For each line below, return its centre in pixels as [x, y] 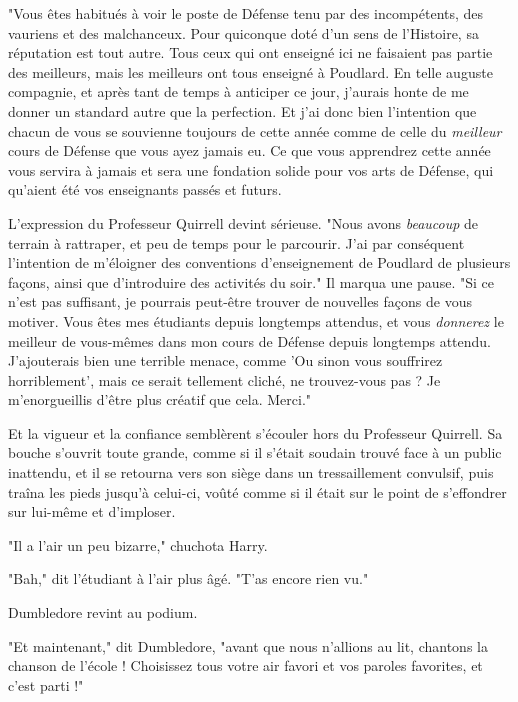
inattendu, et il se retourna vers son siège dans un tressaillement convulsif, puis [251, 472]
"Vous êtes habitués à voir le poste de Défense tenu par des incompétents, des [246, 13]
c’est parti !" [46, 684]
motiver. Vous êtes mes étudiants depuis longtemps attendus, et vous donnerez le [256, 320]
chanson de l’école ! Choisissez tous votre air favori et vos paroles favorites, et [245, 665]
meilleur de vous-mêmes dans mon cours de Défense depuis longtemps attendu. [249, 340]
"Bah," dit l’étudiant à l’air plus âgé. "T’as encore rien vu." [188, 578]
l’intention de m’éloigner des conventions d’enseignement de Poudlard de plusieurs [259, 262]
